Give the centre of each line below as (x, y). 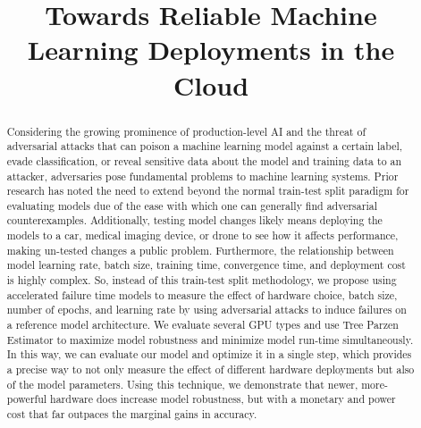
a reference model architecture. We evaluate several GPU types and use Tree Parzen (202, 325)
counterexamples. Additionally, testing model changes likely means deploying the (194, 220)
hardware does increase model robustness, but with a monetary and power (223, 399)
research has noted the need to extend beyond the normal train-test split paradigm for (208, 191)
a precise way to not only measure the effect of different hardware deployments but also (210, 369)
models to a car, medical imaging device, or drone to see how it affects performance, (202, 235)
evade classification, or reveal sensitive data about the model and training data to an (204, 160)
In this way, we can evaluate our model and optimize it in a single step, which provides (209, 354)
